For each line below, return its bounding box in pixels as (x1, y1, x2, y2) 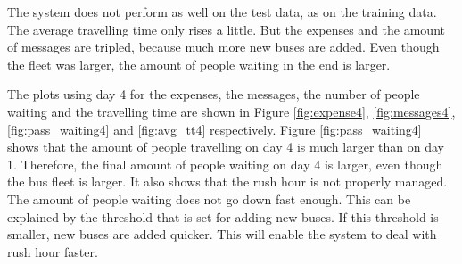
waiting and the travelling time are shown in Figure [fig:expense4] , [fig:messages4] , (7, 102, 456, 120)
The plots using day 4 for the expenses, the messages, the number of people (7, 85, 420, 103)
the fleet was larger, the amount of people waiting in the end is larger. (7, 54, 391, 73)
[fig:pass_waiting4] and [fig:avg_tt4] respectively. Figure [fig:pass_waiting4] (7, 120, 422, 138)
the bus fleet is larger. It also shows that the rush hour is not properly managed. (7, 172, 448, 191)
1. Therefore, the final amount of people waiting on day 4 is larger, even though (7, 154, 443, 173)
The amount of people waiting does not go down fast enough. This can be (7, 189, 411, 208)
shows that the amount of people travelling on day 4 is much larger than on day (7, 137, 444, 156)
